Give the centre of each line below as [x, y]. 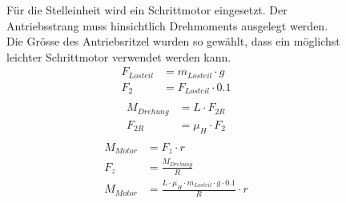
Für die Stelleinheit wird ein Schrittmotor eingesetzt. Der [147, 10]
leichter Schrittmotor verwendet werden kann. [119, 56]
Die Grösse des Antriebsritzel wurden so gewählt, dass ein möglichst [173, 41]
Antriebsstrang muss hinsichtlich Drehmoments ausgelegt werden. [167, 25]
